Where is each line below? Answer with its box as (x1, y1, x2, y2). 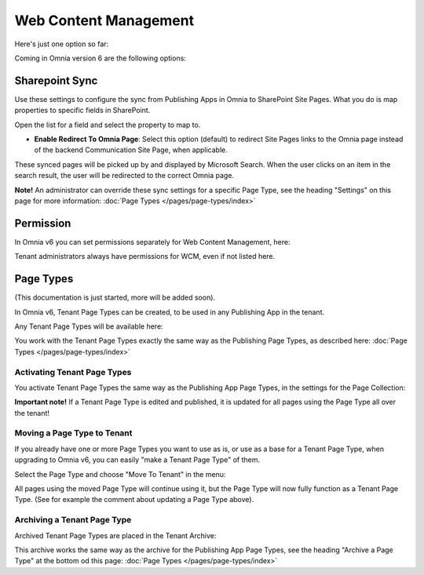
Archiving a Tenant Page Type (14, 515, 132, 526)
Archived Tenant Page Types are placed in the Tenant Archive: (14, 530, 217, 540)
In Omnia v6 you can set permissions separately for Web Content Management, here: (14, 237, 291, 246)
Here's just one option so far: (14, 39, 109, 49)
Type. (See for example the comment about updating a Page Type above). (14, 495, 254, 504)
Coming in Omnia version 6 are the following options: (14, 53, 186, 63)
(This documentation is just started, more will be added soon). (14, 293, 216, 302)
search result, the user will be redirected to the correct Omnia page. (14, 171, 235, 180)
